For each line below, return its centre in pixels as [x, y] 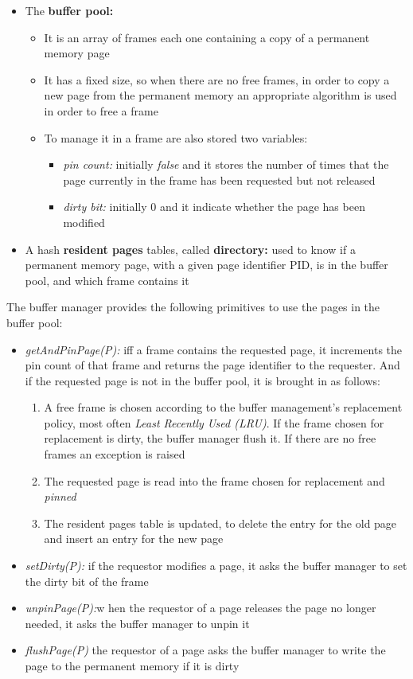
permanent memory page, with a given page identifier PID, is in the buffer [206, 265]
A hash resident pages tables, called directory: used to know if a [190, 249]
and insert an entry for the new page [134, 539]
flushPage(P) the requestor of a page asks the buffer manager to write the [205, 650]
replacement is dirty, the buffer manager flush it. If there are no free [210, 438]
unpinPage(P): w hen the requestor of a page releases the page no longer [201, 608]
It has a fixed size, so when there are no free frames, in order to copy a [217, 79]
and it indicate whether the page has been [262, 207]
